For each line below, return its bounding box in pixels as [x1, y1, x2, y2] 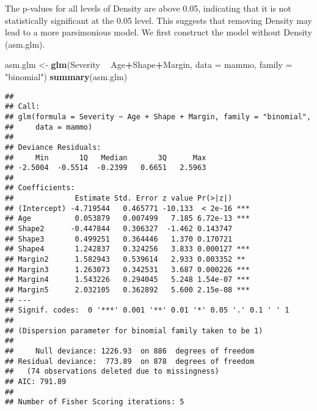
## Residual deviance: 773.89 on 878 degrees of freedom [5, 357, 255, 366]
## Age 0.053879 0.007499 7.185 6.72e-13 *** [5, 214, 250, 223]
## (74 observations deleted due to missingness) [5, 367, 219, 376]
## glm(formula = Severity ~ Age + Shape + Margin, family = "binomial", [5, 112, 312, 121]
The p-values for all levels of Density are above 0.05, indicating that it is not [5, 2, 291, 14]
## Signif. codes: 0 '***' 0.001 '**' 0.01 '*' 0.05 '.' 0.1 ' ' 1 [5, 306, 290, 315]
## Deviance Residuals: [5, 143, 101, 152]
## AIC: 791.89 [5, 377, 67, 386]
